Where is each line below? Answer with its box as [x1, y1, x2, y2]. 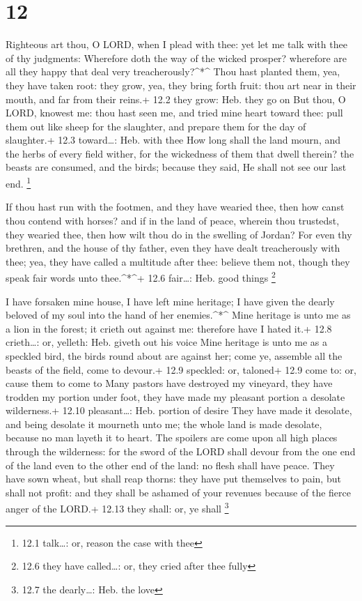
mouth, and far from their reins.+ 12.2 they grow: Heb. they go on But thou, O [6, 91, 346, 106]
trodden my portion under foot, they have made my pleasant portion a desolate [6, 389, 345, 404]
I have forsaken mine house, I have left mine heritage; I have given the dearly [6, 294, 335, 308]
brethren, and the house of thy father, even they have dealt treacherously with [6, 241, 340, 255]
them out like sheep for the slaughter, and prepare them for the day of [6, 119, 306, 133]
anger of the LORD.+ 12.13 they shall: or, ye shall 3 [6, 499, 229, 516]
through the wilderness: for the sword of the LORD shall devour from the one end [6, 444, 356, 459]
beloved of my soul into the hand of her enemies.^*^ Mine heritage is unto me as [6, 307, 351, 322]
